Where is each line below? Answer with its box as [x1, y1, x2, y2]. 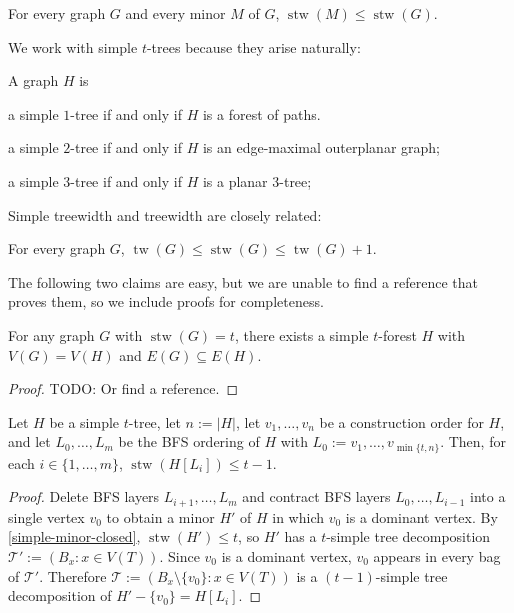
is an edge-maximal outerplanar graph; [202, 137, 440, 158]
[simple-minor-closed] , [8, 526, 141, 547]
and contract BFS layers [242, 486, 391, 507]
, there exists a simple [234, 324, 369, 345]
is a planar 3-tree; [202, 170, 312, 191]
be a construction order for [319, 411, 484, 432]
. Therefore [39, 565, 107, 586]
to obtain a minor [106, 506, 215, 527]
